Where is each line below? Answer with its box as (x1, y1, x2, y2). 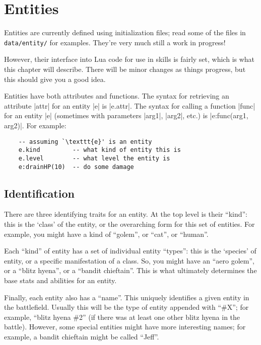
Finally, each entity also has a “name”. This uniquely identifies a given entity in (4, 292, 249, 302)
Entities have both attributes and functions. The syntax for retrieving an (4, 91, 229, 101)
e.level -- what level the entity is (18, 154, 170, 162)
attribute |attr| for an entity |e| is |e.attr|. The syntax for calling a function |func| (4, 100, 255, 111)
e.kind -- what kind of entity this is (18, 146, 181, 154)
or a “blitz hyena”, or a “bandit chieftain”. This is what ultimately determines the (4, 265, 257, 276)
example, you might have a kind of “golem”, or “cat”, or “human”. (4, 228, 209, 239)
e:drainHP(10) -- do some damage (18, 163, 134, 170)
